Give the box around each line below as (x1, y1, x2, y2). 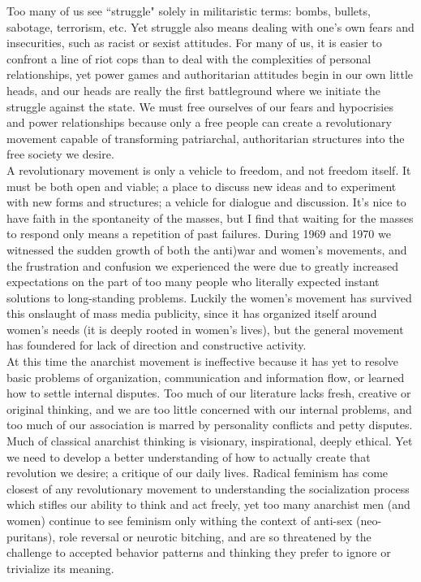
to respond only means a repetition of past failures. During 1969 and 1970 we (6, 225, 391, 242)
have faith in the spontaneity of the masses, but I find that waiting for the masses (6, 209, 414, 226)
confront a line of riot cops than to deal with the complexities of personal (6, 50, 372, 67)
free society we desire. (6, 145, 114, 163)
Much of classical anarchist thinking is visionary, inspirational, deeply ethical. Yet (6, 432, 413, 450)
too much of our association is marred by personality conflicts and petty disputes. (6, 416, 413, 433)
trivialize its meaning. (6, 559, 114, 576)
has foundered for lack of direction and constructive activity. (6, 337, 307, 354)
